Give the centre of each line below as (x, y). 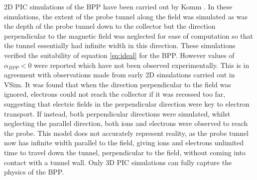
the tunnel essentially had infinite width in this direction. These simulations (120, 45)
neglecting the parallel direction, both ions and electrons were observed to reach (126, 123)
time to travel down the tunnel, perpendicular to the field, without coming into (125, 152)
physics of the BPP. (34, 172)
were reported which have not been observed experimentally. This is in (142, 65)
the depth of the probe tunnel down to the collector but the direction (110, 26)
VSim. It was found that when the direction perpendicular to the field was (118, 84)
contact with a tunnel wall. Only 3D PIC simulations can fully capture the (118, 162)
